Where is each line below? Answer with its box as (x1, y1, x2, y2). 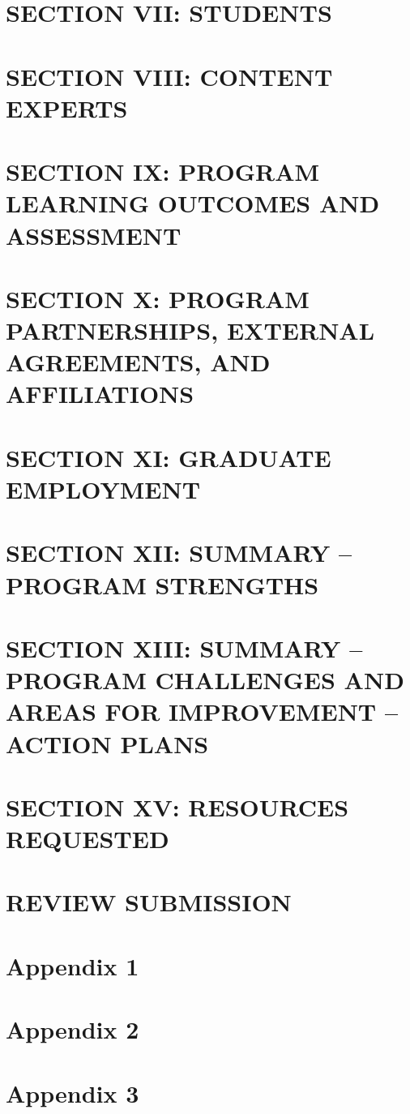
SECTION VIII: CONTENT (6, 59, 333, 92)
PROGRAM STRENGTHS (6, 568, 319, 601)
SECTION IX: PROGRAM (6, 155, 320, 188)
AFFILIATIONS (6, 377, 194, 410)
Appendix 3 (6, 1076, 139, 1109)
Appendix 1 (6, 949, 139, 982)
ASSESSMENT (6, 218, 182, 251)
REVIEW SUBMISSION (6, 885, 292, 919)
